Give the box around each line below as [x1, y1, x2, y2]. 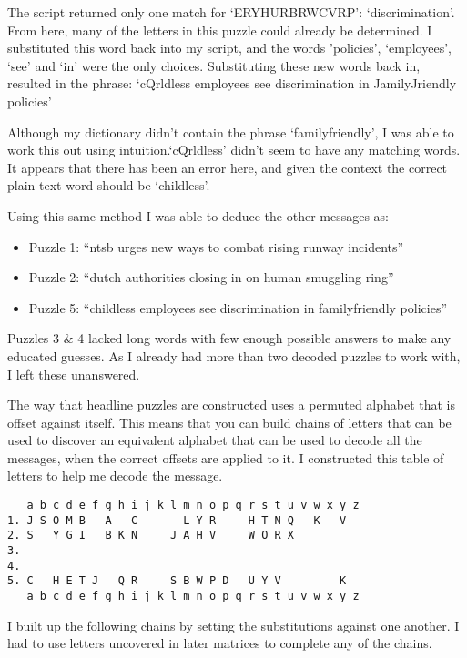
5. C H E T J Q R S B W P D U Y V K [7, 574, 347, 588]
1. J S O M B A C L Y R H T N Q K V [7, 513, 347, 527]
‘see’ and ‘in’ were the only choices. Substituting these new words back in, [7, 56, 421, 75]
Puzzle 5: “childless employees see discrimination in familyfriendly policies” [28, 298, 448, 317]
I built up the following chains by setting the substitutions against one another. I [7, 615, 460, 634]
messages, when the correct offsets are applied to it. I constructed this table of [7, 448, 444, 467]
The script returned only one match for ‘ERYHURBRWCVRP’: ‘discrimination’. [7, 3, 455, 21]
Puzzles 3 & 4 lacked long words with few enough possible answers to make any [7, 329, 452, 348]
